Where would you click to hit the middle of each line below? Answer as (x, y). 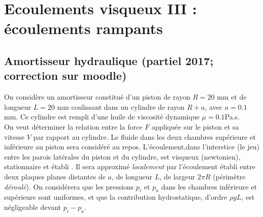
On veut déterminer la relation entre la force (73, 126)
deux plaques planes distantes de (55, 176)
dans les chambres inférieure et (209, 186)
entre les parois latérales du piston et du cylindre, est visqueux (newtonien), (122, 156)
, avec (214, 106)
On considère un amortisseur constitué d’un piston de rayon (97, 97)
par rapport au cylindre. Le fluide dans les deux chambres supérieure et (144, 136)
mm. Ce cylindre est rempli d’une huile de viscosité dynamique (102, 117)
